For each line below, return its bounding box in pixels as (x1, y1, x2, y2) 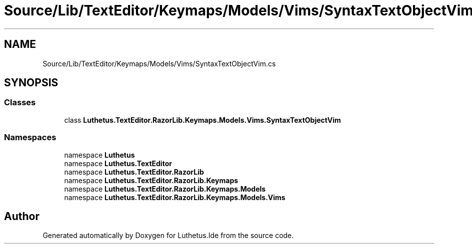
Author (4, 210, 39, 223)
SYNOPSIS (4, 76, 58, 89)
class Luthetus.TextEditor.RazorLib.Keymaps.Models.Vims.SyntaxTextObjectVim (64, 115, 341, 124)
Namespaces (4, 132, 56, 143)
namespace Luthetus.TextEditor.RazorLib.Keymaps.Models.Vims (64, 193, 285, 202)
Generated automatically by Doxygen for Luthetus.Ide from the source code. (42, 231, 294, 240)
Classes (4, 97, 36, 108)
